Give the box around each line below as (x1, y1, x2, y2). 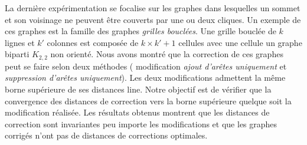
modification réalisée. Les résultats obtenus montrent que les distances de (5, 106, 270, 118)
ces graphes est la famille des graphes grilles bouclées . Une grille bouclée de (5, 25, 276, 37)
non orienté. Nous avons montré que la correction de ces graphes (50, 48, 283, 60)
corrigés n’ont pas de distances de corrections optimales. (5, 129, 208, 141)
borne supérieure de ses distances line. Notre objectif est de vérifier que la (5, 83, 272, 95)
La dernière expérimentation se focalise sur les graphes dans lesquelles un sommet (5, 2, 301, 14)
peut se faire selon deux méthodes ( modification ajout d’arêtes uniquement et (5, 60, 287, 72)
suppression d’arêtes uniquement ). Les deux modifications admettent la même (5, 71, 286, 84)
